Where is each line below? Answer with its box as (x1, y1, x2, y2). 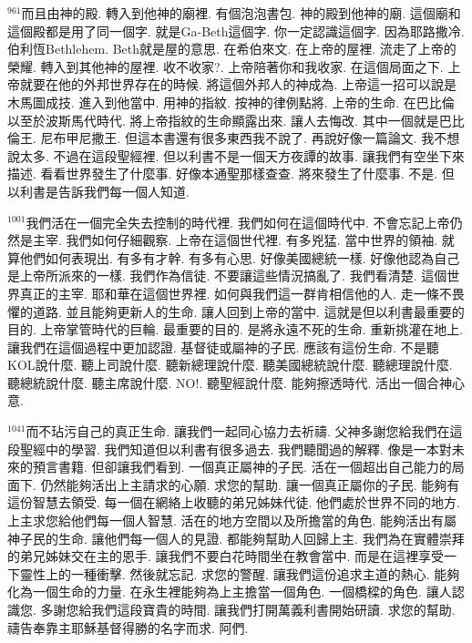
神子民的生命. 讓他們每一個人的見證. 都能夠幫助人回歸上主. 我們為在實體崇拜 (7, 528, 465, 547)
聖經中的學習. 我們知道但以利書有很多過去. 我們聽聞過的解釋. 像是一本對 (19, 439, 452, 458)
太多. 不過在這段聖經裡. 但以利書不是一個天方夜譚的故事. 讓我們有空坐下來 (19, 146, 465, 165)
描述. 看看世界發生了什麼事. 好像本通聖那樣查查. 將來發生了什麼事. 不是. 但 (7, 164, 455, 183)
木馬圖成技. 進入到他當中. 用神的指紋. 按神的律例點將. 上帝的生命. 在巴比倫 (7, 92, 455, 111)
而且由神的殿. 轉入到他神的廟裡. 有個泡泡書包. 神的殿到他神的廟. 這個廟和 (21, 4, 461, 22)
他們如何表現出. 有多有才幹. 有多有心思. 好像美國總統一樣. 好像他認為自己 (19, 248, 460, 267)
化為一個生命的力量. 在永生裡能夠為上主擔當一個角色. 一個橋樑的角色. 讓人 (7, 582, 452, 601)
